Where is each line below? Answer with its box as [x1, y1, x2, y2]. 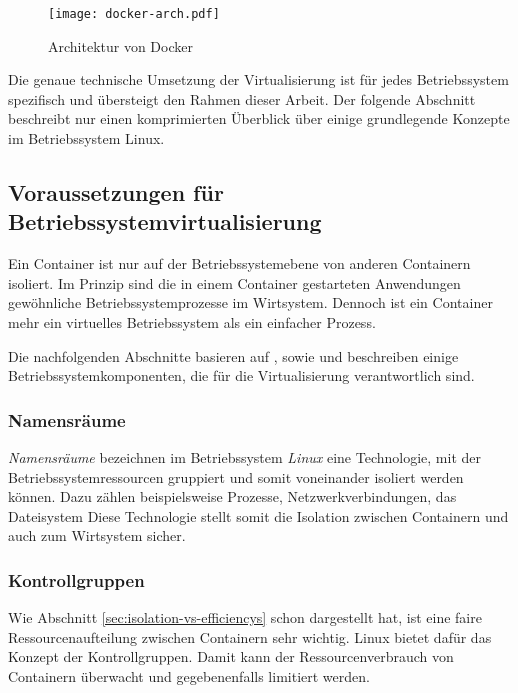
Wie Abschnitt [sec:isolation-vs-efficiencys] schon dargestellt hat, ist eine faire [8, 607, 482, 628]
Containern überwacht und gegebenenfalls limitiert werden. [8, 665, 370, 686]
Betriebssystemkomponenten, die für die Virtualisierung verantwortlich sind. [8, 365, 475, 386]
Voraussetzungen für [8, 177, 224, 208]
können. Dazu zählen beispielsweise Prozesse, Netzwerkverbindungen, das [8, 486, 457, 507]
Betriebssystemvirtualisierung [8, 206, 322, 237]
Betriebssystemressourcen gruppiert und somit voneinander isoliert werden [8, 466, 464, 487]
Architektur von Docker [48, 35, 193, 56]
